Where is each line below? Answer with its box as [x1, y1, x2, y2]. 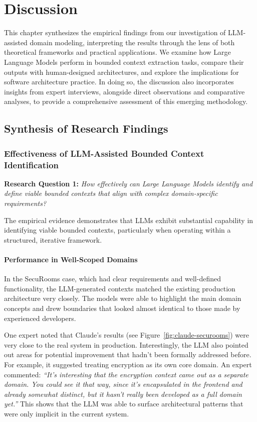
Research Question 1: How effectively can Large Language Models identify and [4, 178, 253, 188]
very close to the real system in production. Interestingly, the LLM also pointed [4, 339, 248, 350]
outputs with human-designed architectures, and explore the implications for [4, 66, 239, 77]
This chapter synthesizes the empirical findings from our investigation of [4, 27, 226, 38]
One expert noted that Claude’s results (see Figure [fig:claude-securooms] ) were [4, 330, 249, 340]
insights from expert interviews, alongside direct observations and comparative [4, 86, 245, 96]
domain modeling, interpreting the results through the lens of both [30, 37, 235, 47]
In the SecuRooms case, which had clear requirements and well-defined [4, 273, 221, 284]
